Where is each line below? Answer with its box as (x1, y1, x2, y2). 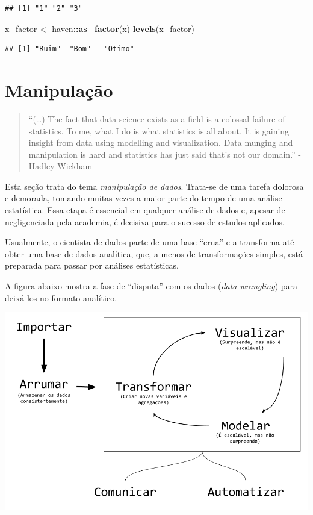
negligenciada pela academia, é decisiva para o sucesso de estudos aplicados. (5, 215, 285, 228)
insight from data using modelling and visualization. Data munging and (28, 136, 293, 149)
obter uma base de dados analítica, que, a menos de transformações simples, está (5, 247, 303, 260)
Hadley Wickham (28, 160, 93, 172)
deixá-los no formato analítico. (5, 291, 117, 304)
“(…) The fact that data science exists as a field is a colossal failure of (28, 112, 285, 125)
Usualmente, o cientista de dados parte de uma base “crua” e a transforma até (5, 236, 294, 248)
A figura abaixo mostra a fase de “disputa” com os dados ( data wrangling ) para (5, 279, 298, 292)
